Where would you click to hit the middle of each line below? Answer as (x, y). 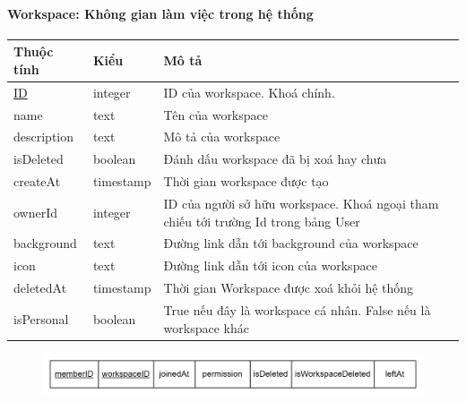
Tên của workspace (216, 114)
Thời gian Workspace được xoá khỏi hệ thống (289, 288)
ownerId (36, 212)
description (44, 137)
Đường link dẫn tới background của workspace (291, 243)
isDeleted (39, 159)
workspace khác (206, 327)
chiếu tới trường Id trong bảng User (262, 221)
